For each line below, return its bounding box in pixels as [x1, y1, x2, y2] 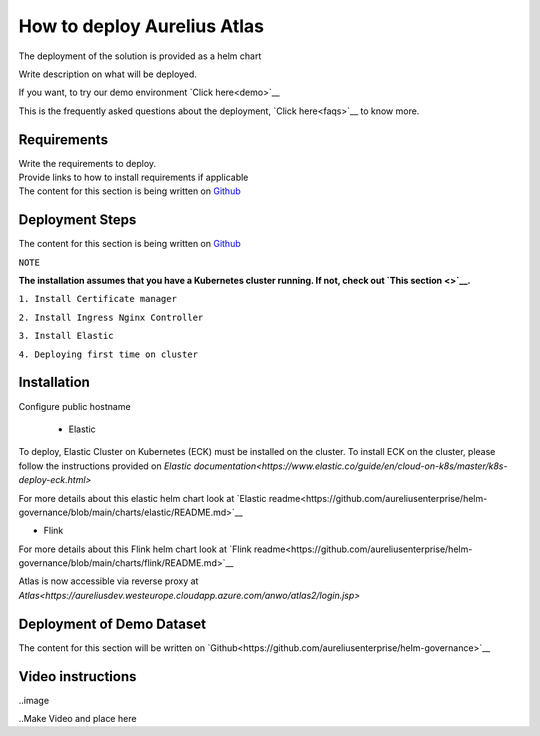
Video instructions [18, 668, 137, 685]
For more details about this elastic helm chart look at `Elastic [18, 492, 267, 504]
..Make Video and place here [18, 713, 137, 725]
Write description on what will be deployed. [18, 68, 197, 80]
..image [18, 694, 50, 706]
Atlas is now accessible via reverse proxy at [18, 575, 199, 587]
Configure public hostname [18, 400, 131, 412]
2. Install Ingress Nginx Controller [18, 311, 204, 323]
